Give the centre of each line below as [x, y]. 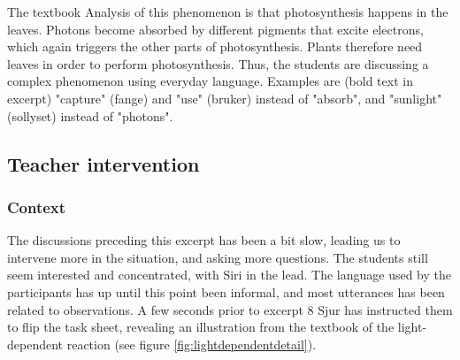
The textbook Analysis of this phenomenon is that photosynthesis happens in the [228, 11]
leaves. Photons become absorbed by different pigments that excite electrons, [215, 29]
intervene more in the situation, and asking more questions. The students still [218, 257]
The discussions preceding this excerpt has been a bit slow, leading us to [204, 240]
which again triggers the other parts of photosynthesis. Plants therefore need [215, 46]
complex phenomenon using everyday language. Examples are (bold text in [210, 81]
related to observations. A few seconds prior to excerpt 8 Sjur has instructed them [230, 309]
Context [37, 207]
